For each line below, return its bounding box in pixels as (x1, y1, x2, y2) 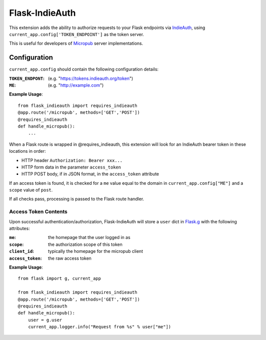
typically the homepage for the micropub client (48, 248, 143, 254)
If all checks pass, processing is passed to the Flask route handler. (9, 196, 144, 202)
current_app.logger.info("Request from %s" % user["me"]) (28, 324, 171, 330)
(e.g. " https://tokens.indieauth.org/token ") (48, 75, 133, 81)
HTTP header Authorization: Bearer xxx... (21, 157, 123, 163)
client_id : (9, 248, 34, 254)
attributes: (9, 226, 30, 232)
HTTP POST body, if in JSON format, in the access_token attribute (21, 171, 160, 177)
